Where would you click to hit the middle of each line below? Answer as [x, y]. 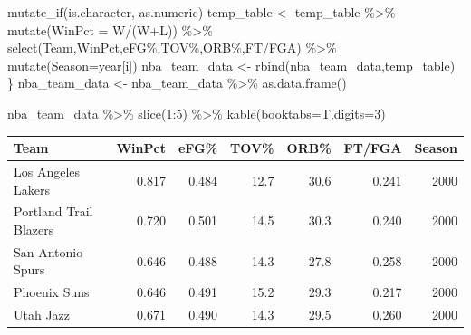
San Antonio [48, 251]
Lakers [32, 189]
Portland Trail [53, 211]
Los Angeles [47, 171]
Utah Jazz [42, 315]
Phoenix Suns [52, 292]
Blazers [34, 229]
